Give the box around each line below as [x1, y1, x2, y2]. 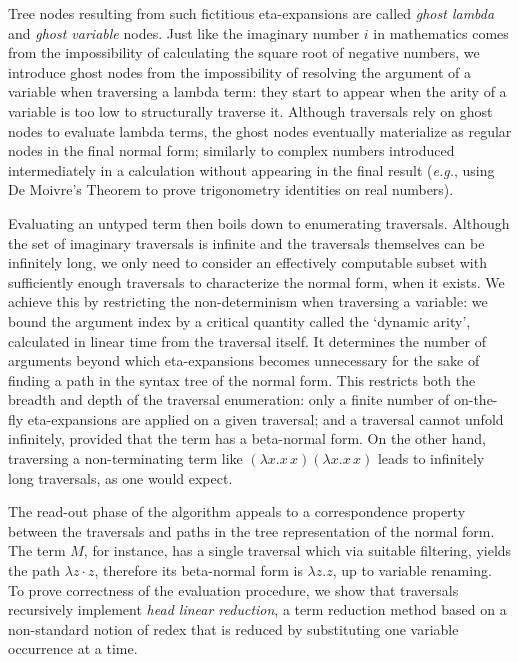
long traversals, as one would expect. [8, 467, 233, 488]
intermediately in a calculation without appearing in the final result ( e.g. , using [8, 159, 495, 180]
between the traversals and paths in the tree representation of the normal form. [8, 520, 495, 541]
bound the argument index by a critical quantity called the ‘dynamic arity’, [8, 310, 471, 331]
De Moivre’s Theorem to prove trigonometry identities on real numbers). [8, 179, 454, 200]
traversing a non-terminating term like [8, 448, 243, 469]
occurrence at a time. [8, 638, 138, 659]
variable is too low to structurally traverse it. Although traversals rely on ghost [8, 100, 493, 121]
